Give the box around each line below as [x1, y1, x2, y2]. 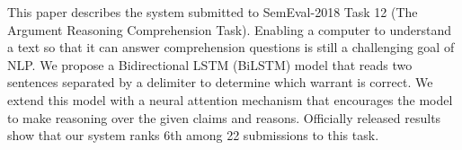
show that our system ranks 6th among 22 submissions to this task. [7, 126, 379, 145]
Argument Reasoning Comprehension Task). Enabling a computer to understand [7, 20, 452, 39]
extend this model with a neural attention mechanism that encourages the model [7, 90, 453, 109]
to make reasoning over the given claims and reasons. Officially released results [7, 108, 441, 127]
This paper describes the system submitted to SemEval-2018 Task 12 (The [7, 3, 418, 21]
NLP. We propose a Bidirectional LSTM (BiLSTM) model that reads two [7, 55, 413, 74]
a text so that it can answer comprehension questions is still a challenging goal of [7, 38, 455, 57]
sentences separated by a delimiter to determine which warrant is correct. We [7, 73, 433, 92]
